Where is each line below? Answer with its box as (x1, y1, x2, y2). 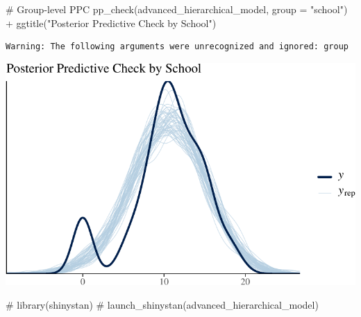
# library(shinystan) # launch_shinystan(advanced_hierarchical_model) (6, 297, 319, 311)
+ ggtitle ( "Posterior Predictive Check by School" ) (6, 15, 217, 30)
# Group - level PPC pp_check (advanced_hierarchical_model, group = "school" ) (6, 2, 348, 16)
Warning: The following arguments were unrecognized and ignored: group (6, 42, 349, 52)
